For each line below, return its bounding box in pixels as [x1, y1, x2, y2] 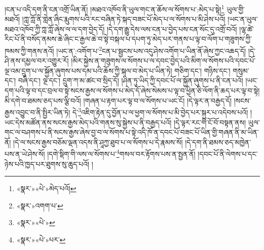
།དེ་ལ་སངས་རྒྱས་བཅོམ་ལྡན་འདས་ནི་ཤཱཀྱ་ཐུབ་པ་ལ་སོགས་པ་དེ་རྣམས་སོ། [13, 136, 183, 147]
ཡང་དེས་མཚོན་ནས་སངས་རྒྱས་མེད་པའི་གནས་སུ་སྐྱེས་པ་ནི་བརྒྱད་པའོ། [5, 117, 172, 127]
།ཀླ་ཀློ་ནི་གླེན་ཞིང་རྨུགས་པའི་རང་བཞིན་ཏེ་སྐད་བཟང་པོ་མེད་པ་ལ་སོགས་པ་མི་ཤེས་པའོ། [22, 14, 225, 24]
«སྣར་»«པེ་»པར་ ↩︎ [16, 234, 66, 244]
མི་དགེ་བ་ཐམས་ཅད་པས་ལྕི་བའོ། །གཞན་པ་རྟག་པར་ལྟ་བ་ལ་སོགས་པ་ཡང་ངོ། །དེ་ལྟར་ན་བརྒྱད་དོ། [5, 95, 232, 105]
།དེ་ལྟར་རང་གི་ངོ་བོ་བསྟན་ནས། [173, 117, 246, 127]
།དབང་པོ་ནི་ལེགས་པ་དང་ [198, 148, 258, 159]
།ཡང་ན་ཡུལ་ [228, 14, 258, 24]
